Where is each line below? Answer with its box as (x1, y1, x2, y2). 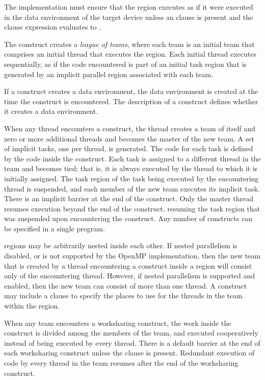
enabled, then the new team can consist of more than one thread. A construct (4, 280, 247, 291)
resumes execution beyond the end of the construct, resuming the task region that (4, 203, 260, 213)
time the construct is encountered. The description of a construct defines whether (4, 96, 258, 106)
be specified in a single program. (4, 223, 105, 233)
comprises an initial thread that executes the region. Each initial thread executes (4, 49, 256, 59)
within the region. (4, 300, 60, 311)
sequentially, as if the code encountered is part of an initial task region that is (4, 58, 247, 69)
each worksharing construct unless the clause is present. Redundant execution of (4, 347, 255, 358)
